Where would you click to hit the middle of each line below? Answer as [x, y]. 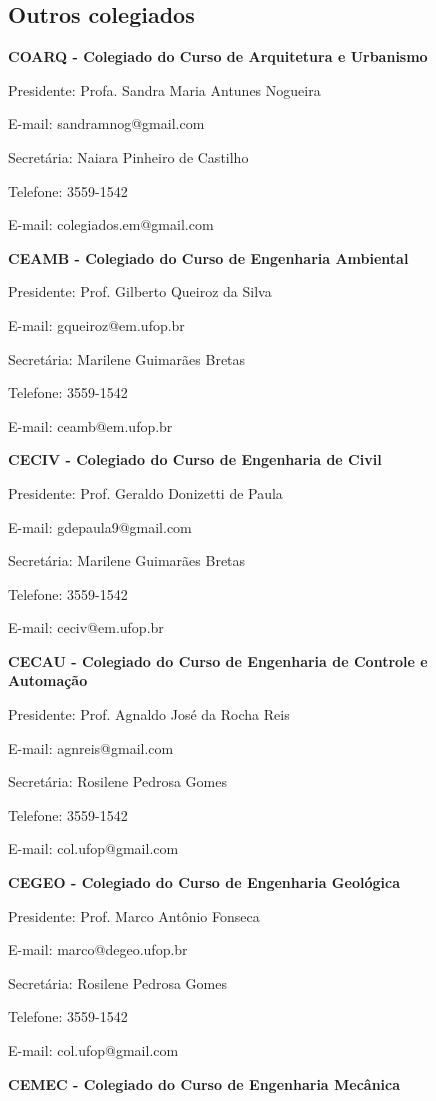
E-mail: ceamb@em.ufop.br [90, 425]
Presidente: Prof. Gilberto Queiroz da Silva [140, 291]
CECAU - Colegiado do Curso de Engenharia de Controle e [218, 660]
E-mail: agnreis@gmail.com [91, 747]
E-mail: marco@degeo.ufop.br [98, 949]
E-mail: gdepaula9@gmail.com [100, 526]
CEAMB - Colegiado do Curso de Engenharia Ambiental [208, 257]
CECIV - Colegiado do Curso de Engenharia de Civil [195, 459]
